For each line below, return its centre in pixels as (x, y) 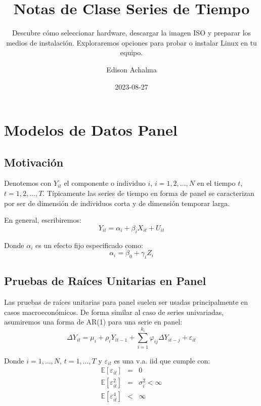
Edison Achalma (132, 69)
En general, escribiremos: (43, 220)
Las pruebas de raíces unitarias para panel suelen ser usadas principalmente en (126, 302)
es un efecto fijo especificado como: (89, 245)
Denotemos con (28, 183)
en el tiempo (216, 183)
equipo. (132, 52)
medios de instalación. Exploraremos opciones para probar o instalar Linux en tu (132, 42)
